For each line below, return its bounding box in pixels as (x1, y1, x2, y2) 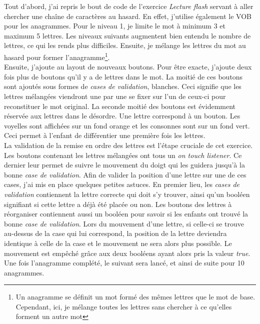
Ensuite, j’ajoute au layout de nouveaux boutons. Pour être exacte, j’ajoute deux (4, 61, 252, 72)
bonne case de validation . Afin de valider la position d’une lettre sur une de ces (4, 169, 246, 179)
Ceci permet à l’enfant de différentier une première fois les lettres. (4, 130, 205, 140)
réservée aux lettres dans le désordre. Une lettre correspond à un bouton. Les (4, 110, 240, 121)
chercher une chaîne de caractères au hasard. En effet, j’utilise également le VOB (4, 10, 252, 21)
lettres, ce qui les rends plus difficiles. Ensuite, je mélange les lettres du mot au (4, 40, 246, 50)
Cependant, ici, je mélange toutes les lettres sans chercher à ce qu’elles (15, 301, 232, 311)
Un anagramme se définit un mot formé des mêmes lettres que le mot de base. (15, 291, 255, 302)
